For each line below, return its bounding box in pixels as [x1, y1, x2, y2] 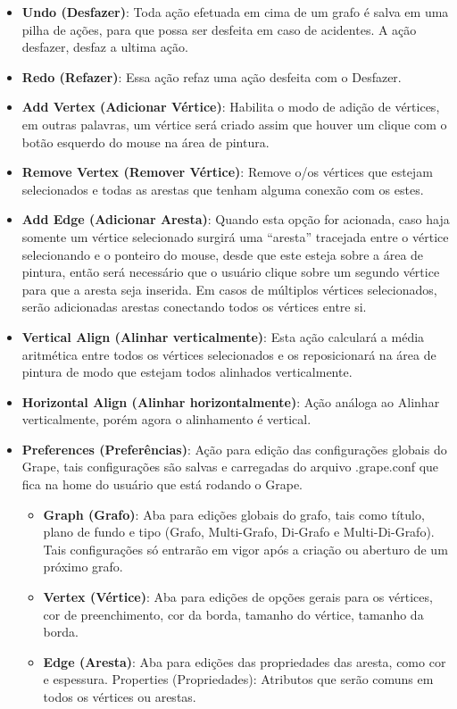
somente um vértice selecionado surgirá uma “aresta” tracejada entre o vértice [21, 227, 449, 246]
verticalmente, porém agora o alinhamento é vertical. [21, 410, 312, 429]
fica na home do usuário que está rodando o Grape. [21, 475, 303, 494]
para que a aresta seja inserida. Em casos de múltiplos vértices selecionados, [21, 279, 437, 298]
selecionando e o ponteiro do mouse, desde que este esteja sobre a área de [21, 245, 424, 263]
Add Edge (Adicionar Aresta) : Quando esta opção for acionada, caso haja [21, 210, 450, 229]
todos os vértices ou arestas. [43, 688, 196, 705]
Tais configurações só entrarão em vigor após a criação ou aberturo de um [43, 539, 448, 558]
